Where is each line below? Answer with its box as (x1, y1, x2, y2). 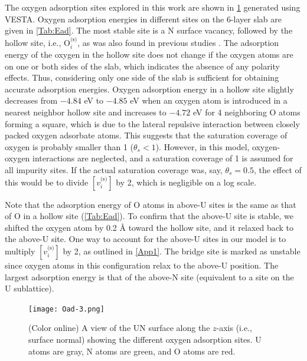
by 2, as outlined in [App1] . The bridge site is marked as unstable (63, 244, 301, 257)
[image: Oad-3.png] (28, 304, 104, 313)
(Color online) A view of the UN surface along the (28, 322, 210, 334)
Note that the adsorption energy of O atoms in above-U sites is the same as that (5, 198, 296, 210)
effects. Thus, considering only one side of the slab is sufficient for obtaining (5, 71, 279, 84)
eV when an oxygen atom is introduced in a (130, 94, 288, 107)
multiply (5, 244, 35, 257)
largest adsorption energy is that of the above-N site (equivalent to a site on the (5, 270, 294, 283)
